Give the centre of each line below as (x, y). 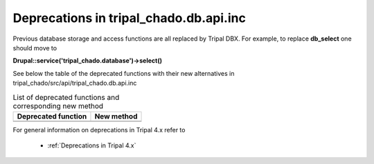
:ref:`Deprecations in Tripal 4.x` (92, 145)
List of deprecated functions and (66, 97)
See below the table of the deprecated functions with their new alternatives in (124, 73)
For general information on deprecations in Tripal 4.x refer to (99, 130)
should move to (35, 48)
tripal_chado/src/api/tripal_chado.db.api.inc (75, 83)
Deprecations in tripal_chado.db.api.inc (129, 18)
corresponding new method (58, 105)
